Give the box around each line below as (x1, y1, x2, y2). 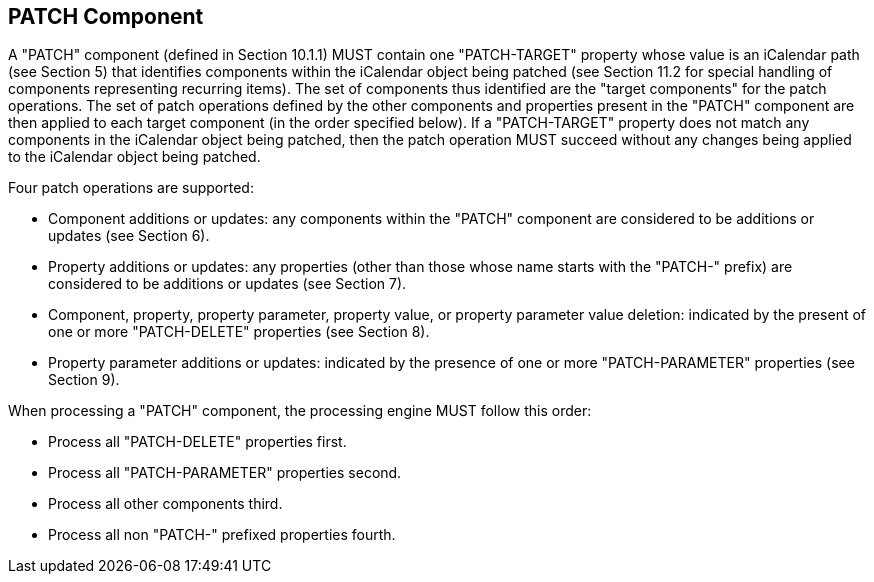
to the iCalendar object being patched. (8, 148, 261, 166)
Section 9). (48, 371, 120, 389)
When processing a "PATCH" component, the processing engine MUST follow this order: (8, 402, 592, 420)
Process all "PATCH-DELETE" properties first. (48, 433, 347, 451)
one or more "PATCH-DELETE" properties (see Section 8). (48, 323, 430, 341)
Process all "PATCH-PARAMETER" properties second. (48, 464, 402, 482)
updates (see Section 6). (48, 227, 210, 245)
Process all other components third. (48, 495, 283, 513)
